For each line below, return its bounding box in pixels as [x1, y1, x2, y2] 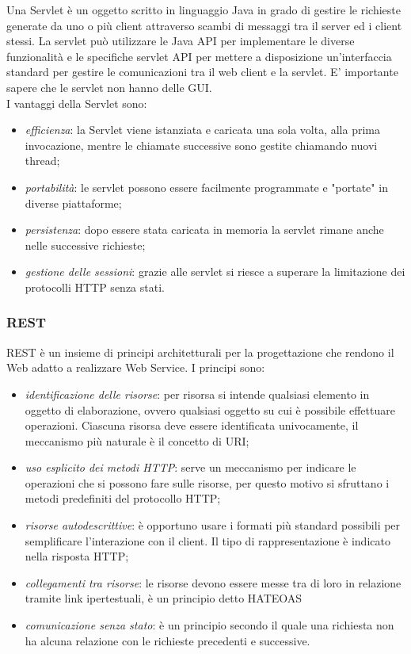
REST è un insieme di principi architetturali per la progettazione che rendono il [6, 343, 394, 360]
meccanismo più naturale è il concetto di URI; [25, 432, 249, 449]
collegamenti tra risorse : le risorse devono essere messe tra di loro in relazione [25, 574, 401, 591]
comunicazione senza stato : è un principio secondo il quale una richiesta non [25, 617, 394, 633]
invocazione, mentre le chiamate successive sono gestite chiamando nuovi [25, 136, 378, 153]
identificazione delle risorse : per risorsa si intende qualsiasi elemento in [25, 385, 370, 402]
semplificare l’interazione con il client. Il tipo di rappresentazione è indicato [25, 532, 390, 549]
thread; [25, 152, 60, 169]
